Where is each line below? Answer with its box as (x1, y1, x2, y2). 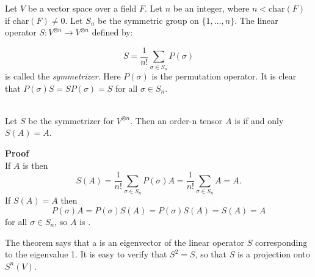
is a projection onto (237, 248, 310, 260)
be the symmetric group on (98, 13, 199, 26)
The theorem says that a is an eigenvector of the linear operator (5, 235, 244, 248)
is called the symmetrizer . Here (5, 69, 121, 82)
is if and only (234, 114, 284, 127)
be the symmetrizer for (28, 114, 114, 127)
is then (23, 158, 48, 171)
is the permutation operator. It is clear (151, 69, 297, 82)
